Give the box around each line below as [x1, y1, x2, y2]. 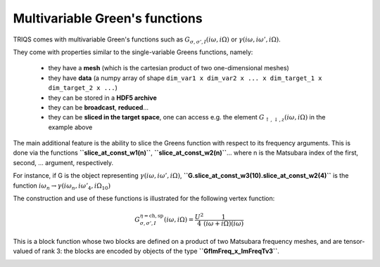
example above [48, 123, 93, 131]
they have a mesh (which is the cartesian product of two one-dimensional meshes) [48, 64, 290, 72]
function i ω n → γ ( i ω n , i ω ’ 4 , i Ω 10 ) [13, 181, 111, 191]
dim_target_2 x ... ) [48, 84, 118, 92]
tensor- [343, 237, 365, 245]
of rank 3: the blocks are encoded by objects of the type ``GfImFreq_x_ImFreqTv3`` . [34, 247, 279, 255]
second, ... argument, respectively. [13, 158, 114, 167]
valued [13, 247, 33, 255]
